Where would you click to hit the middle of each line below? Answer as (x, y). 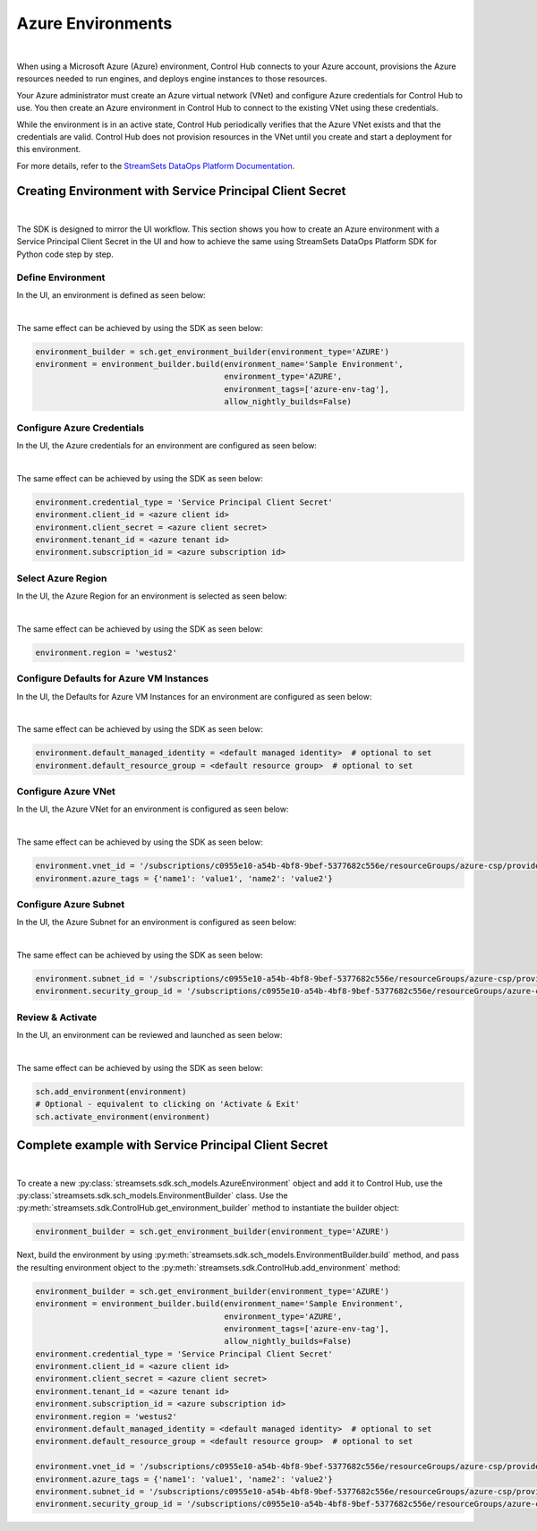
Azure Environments (94, 23)
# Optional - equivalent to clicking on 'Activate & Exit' (167, 1104)
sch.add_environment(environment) (111, 1091)
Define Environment (61, 277)
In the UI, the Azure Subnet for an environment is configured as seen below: (157, 923)
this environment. (49, 149)
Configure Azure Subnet (71, 904)
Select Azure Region (62, 578)
